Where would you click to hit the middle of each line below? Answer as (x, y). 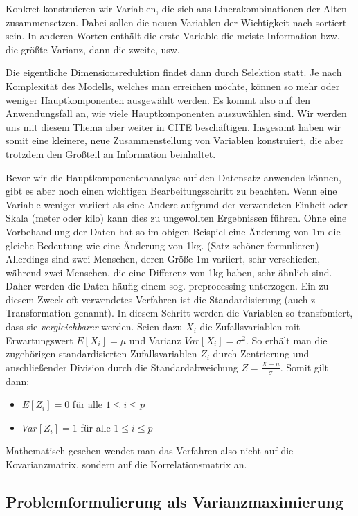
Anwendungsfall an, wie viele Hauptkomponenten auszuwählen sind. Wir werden (176, 113)
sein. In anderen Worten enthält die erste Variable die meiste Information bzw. (173, 36)
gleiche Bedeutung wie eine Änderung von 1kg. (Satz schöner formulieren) (162, 245)
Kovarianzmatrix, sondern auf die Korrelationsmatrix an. (126, 464)
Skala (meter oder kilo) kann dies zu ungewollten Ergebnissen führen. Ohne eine (176, 218)
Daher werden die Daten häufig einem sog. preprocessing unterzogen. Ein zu (167, 286)
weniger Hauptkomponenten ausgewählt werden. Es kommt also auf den (158, 99)
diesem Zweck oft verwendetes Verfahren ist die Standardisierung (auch (157, 299)
